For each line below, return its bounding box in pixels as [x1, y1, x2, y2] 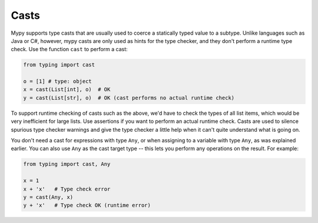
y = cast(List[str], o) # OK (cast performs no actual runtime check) [23, 94, 235, 101]
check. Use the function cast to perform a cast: [11, 46, 128, 53]
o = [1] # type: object [23, 78, 92, 85]
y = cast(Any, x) [23, 194, 74, 200]
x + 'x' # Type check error [23, 185, 111, 192]
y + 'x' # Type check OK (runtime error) [23, 202, 151, 209]
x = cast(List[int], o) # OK [23, 86, 111, 93]
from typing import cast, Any [23, 161, 111, 168]
